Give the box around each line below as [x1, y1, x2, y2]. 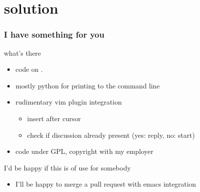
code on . [15, 64, 43, 74]
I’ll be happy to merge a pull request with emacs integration [15, 179, 196, 189]
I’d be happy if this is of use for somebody [4, 162, 131, 172]
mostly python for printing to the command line [15, 80, 160, 90]
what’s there [4, 47, 41, 58]
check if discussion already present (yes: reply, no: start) [27, 129, 195, 140]
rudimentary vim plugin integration [15, 97, 122, 107]
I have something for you [4, 28, 105, 41]
